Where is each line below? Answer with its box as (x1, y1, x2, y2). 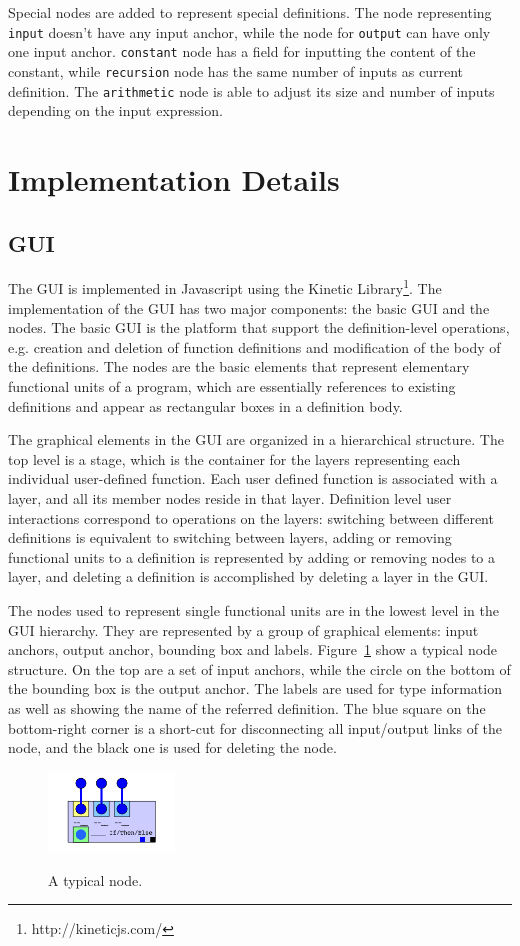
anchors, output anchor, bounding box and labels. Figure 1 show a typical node (8, 639, 498, 660)
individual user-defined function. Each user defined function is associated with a (8, 468, 498, 489)
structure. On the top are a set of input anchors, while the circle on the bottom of (8, 658, 511, 679)
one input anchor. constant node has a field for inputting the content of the (8, 41, 476, 62)
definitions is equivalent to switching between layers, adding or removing (8, 527, 452, 548)
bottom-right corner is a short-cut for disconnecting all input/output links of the (8, 717, 503, 738)
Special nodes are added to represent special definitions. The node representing (8, 2, 492, 22)
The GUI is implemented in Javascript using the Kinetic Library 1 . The (8, 275, 442, 299)
